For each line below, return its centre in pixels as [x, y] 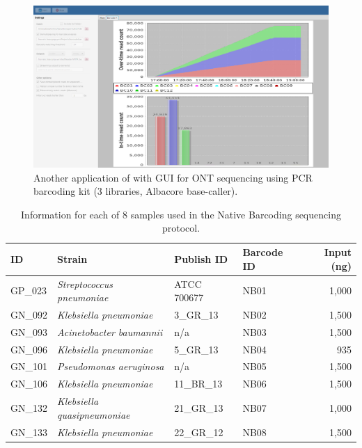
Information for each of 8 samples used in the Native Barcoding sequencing [181, 214]
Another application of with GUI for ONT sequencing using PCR [173, 177]
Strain [72, 258]
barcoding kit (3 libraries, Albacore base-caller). [136, 191]
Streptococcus [85, 283]
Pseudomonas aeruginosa [111, 366]
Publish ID [201, 258]
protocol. [181, 228]
